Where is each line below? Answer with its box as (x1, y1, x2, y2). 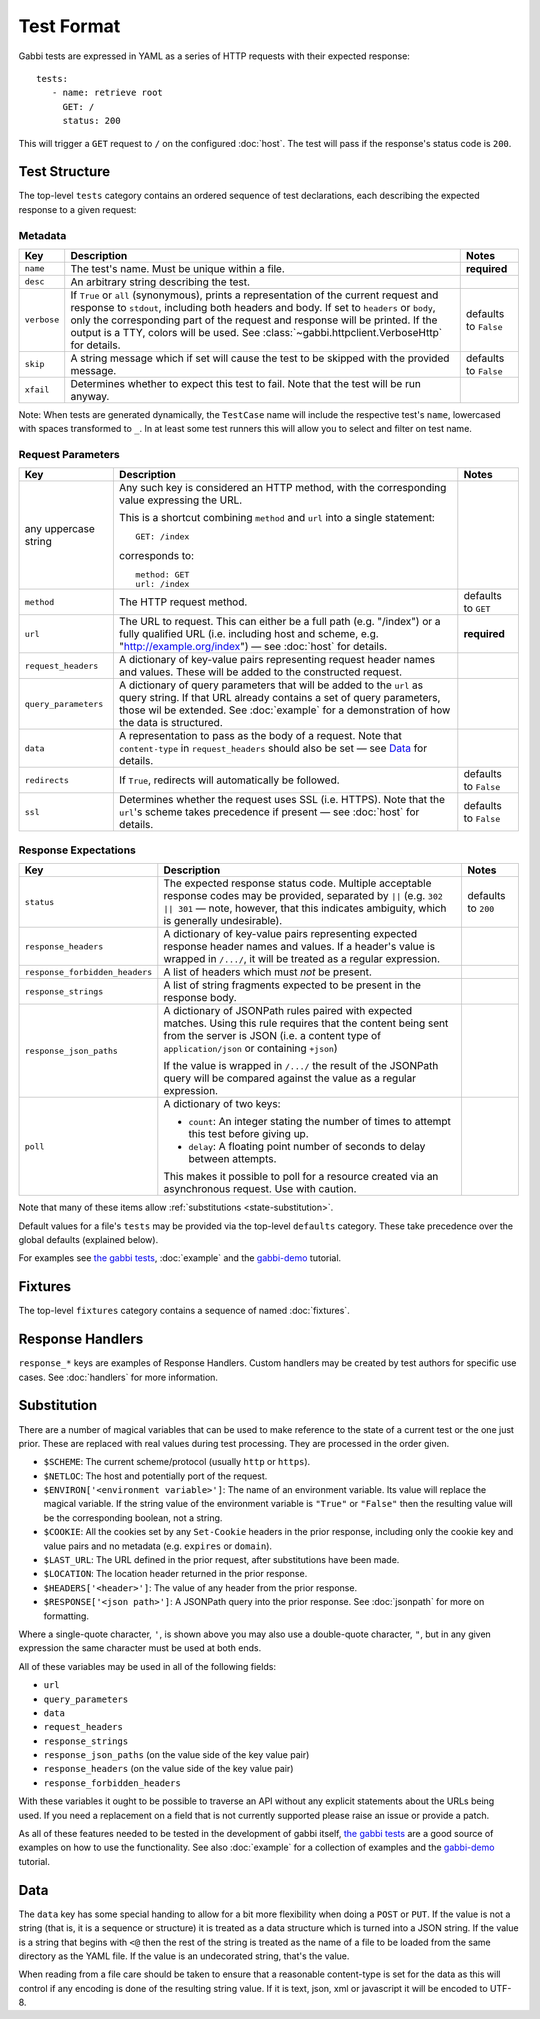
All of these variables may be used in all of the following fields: (18, 1660, 277, 1672)
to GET (463, 601, 491, 615)
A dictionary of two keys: (163, 1097, 281, 1111)
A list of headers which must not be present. (163, 965, 372, 979)
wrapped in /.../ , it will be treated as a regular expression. (163, 952, 440, 966)
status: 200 (62, 115, 121, 127)
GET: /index (135, 531, 190, 542)
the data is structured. (118, 716, 224, 730)
